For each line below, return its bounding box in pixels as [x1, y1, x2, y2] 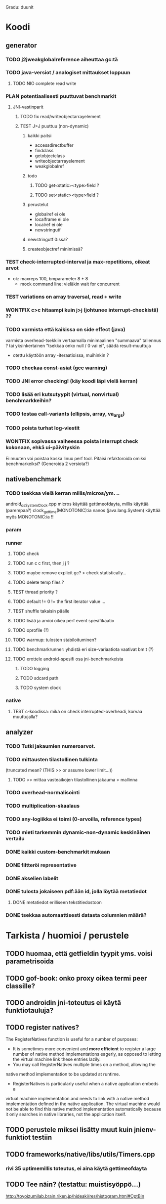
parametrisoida [5, 957, 54, 966]
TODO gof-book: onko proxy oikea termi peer [5, 974, 147, 983]
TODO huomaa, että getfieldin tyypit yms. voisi [5, 949, 153, 958]
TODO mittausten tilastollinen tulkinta [5, 756, 98, 763]
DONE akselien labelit [5, 875, 59, 882]
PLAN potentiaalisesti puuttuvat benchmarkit [5, 92, 117, 99]
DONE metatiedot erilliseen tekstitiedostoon [12, 899, 102, 905]
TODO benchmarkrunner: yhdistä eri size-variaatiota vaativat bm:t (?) [12, 646, 154, 652]
